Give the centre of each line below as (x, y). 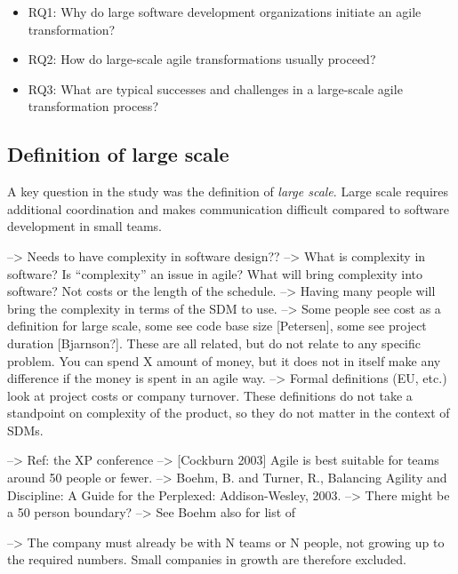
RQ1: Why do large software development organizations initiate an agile (225, 12)
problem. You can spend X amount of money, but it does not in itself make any (224, 360)
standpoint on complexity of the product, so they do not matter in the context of (229, 413)
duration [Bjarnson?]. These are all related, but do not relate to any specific (214, 343)
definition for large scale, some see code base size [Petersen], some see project (217, 326)
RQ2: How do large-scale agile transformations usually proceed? (202, 59)
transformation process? (93, 106)
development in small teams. (84, 226)
